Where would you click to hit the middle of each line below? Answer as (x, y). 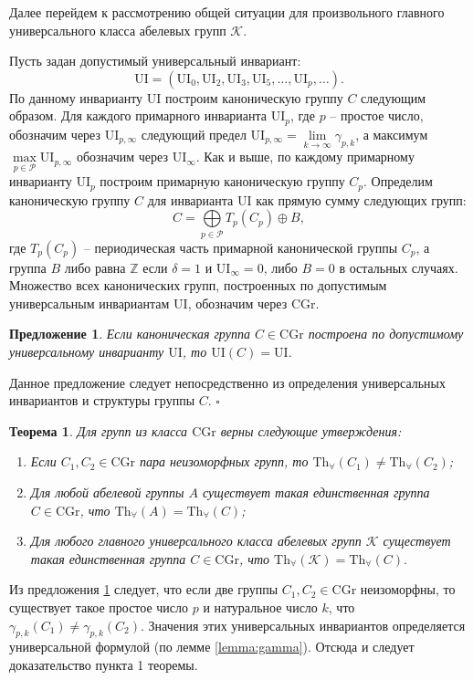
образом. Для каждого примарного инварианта (138, 115)
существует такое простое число (99, 607)
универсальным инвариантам (89, 303)
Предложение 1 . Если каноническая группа (130, 334)
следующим (394, 97)
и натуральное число (260, 607)
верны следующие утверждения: (311, 430)
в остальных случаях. (399, 267)
